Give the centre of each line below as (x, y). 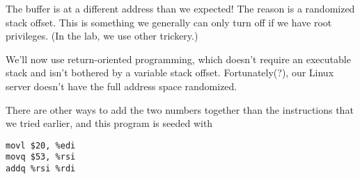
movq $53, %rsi (41, 157)
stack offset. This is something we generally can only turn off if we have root (169, 22)
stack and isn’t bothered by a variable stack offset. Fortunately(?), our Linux (170, 73)
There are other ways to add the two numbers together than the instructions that (180, 109)
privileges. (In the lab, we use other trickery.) (102, 36)
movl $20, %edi (41, 145)
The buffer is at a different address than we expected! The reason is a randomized (180, 8)
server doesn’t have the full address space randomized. (122, 86)
